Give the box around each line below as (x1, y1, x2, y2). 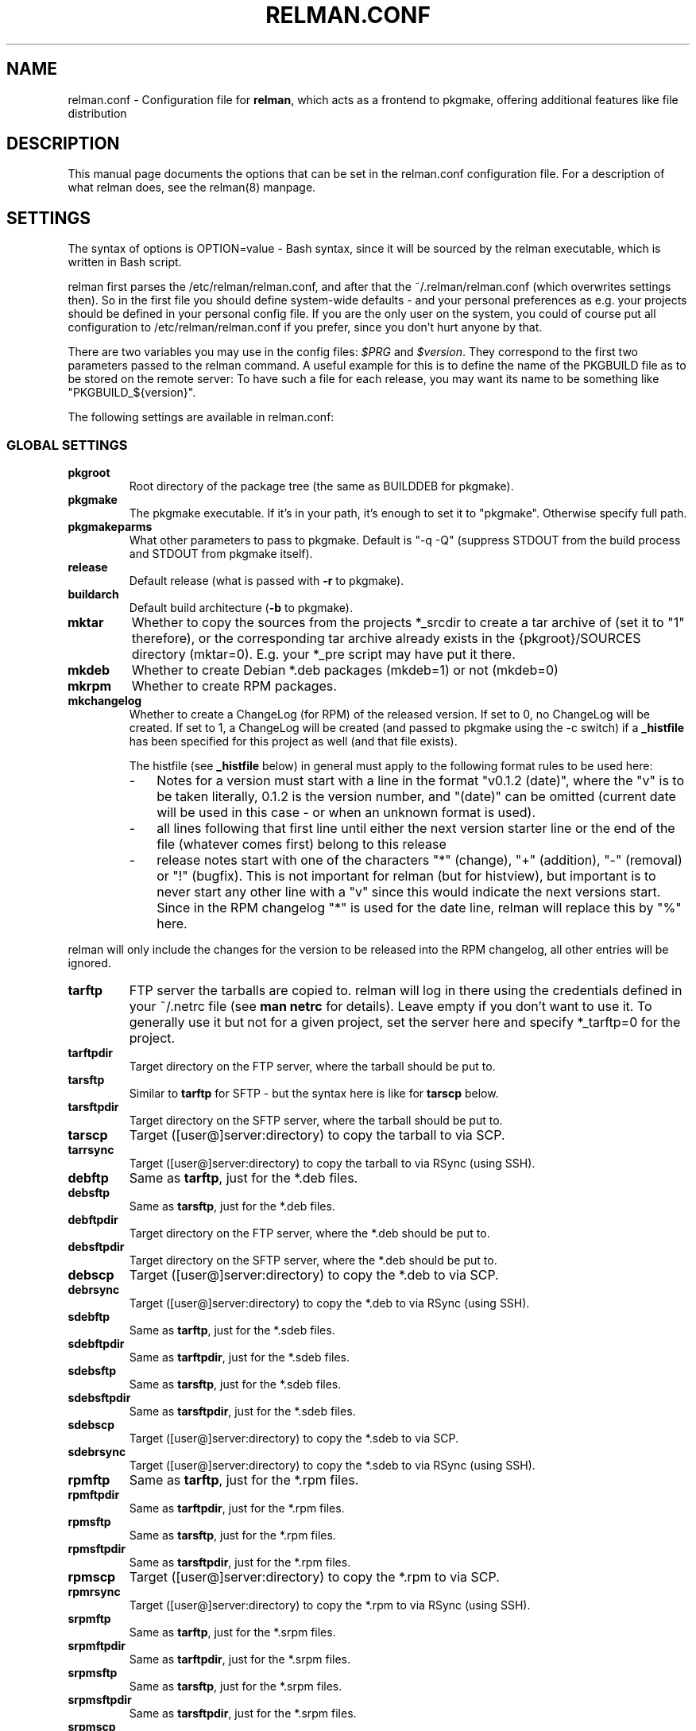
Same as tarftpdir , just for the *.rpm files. (129, 1501, 345, 1516)
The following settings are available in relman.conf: (68, 410, 334, 424)
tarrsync (68, 1143, 114, 1157)
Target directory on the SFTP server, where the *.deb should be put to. (129, 1253, 497, 1268)
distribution (68, 106, 127, 120)
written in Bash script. (68, 255, 182, 269)
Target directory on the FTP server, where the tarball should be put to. (129, 1059, 496, 1074)
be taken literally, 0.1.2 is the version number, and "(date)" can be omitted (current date (157, 788, 676, 805)
